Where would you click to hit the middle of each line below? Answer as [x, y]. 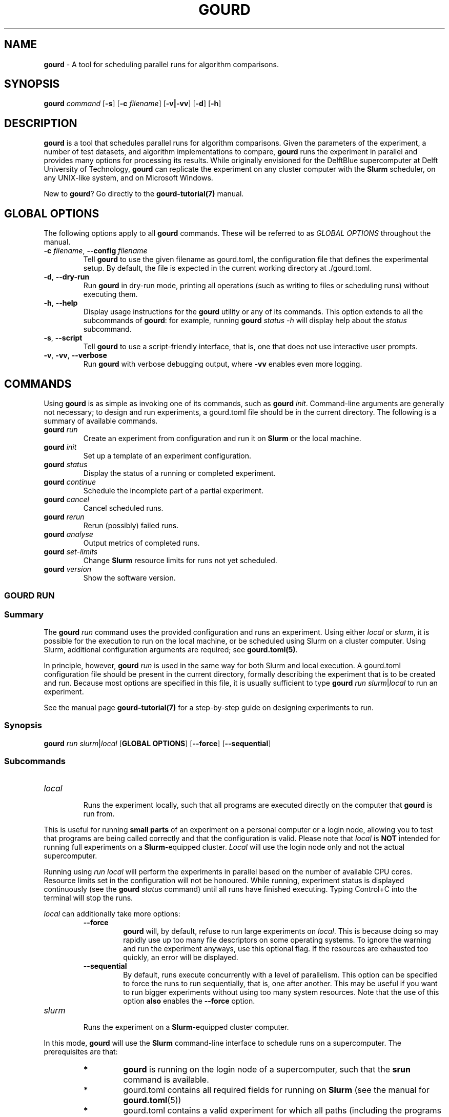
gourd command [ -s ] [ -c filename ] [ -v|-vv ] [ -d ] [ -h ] [132, 104]
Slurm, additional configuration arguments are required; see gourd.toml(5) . [171, 650]
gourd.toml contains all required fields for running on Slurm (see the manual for [276, 1090]
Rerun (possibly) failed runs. [131, 525]
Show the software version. [129, 577]
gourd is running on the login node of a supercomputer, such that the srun [267, 1069]
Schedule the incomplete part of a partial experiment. [173, 490]
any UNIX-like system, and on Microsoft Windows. [128, 178]
